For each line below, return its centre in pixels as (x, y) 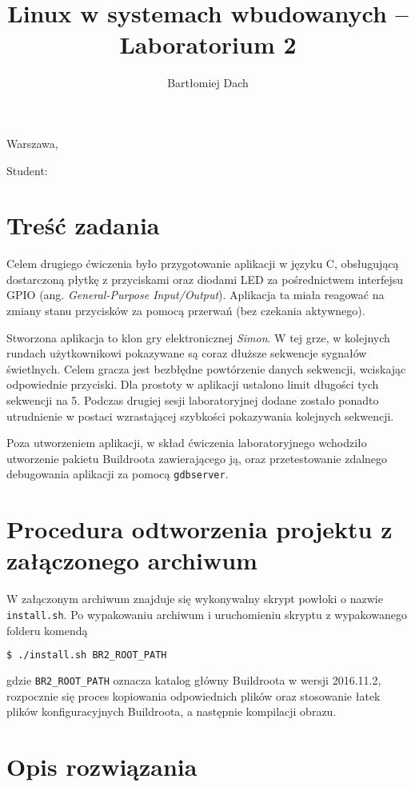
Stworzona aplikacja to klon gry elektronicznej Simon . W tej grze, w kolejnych (198, 337)
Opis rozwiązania (102, 767)
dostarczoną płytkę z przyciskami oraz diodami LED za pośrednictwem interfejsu (205, 279)
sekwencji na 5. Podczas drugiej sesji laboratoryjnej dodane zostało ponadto (193, 399)
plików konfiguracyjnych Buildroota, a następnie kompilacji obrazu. (172, 711)
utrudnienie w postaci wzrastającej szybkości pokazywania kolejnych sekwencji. (200, 415)
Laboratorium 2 (208, 44)
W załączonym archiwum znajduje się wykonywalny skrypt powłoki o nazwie (195, 599)
